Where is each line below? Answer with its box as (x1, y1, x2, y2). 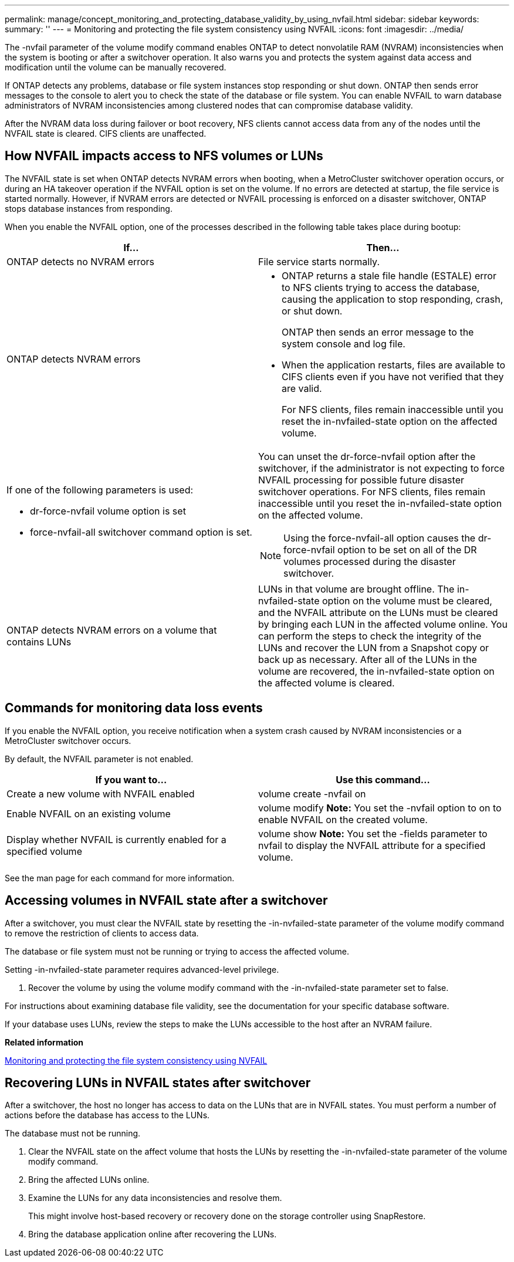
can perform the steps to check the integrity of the (258, 630, 482, 642)
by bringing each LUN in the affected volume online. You (258, 618, 508, 630)
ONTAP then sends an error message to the (282, 326, 474, 338)
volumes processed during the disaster (283, 555, 456, 567)
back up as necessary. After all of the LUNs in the (258, 653, 477, 665)
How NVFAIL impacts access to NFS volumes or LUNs (5, 148, 323, 164)
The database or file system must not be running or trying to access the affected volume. (5, 946, 349, 956)
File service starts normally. (258, 255, 380, 268)
